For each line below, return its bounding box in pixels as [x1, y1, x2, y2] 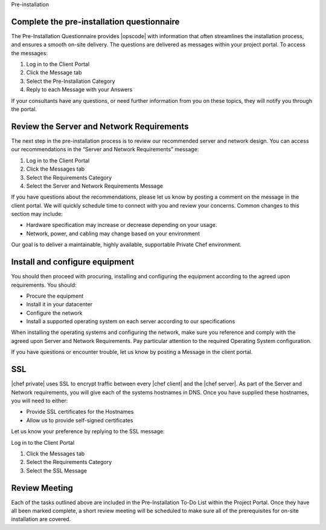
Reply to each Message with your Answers [26, 86, 133, 93]
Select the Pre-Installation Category [26, 77, 115, 85]
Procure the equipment [26, 292, 84, 299]
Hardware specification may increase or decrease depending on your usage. [26, 221, 217, 229]
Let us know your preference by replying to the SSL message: [11, 428, 165, 435]
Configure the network [26, 309, 83, 316]
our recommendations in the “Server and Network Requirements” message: [11, 146, 199, 153]
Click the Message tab [26, 69, 82, 76]
